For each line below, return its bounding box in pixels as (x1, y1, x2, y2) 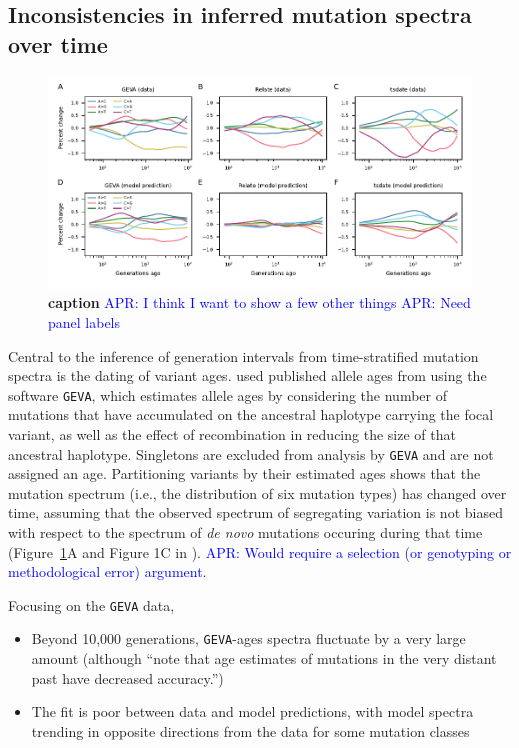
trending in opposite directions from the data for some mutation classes (31, 720, 470, 741)
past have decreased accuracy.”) (31, 667, 224, 688)
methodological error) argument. (8, 561, 207, 582)
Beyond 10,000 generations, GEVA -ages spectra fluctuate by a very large (31, 628, 466, 649)
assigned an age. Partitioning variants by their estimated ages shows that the (8, 463, 481, 484)
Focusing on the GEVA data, (8, 594, 175, 615)
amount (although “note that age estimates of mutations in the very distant (31, 648, 497, 669)
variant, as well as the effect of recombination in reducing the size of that (8, 424, 456, 445)
